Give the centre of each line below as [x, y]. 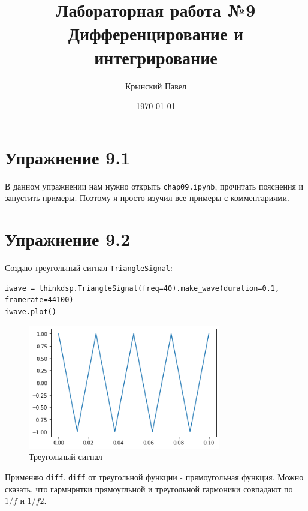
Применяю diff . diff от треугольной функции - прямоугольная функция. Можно [154, 477]
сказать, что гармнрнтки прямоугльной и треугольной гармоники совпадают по [149, 489]
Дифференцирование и [156, 33]
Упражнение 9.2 [68, 239]
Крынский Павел [156, 85]
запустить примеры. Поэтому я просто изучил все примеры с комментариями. [147, 198]
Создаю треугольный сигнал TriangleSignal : [89, 267]
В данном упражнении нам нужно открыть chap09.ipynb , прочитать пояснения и [154, 186]
